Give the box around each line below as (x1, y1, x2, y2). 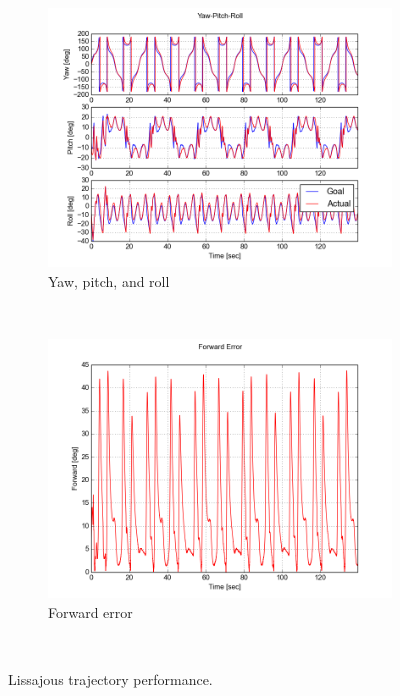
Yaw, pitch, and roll (48, 270, 170, 291)
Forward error (48, 601, 133, 622)
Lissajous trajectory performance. (8, 669, 213, 690)
